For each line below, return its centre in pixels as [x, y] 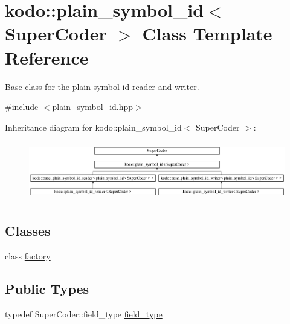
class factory [28, 255]
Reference [47, 57]
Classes [28, 230]
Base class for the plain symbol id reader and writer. [102, 86]
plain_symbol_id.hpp [93, 107]
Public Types [47, 288]
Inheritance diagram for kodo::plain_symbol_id [93, 127]
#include [22, 107]
